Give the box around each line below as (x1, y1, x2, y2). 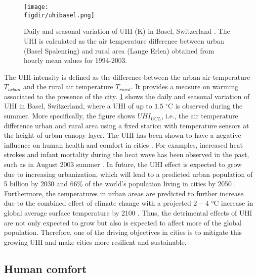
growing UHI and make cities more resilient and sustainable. (4, 236, 187, 247)
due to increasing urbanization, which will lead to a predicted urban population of (4, 168, 253, 179)
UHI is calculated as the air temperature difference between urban (24, 35, 224, 46)
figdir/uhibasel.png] (24, 11, 95, 19)
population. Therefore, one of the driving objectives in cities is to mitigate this (4, 227, 242, 237)
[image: (24, 3, 49, 10)
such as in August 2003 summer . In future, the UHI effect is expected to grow (4, 159, 242, 169)
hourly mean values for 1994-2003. (24, 55, 127, 65)
